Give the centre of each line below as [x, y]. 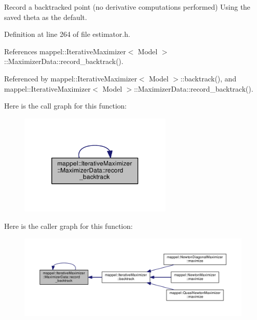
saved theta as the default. [46, 17]
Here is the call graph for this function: [66, 106]
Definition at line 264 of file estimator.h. [67, 34]
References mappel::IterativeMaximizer [65, 51]
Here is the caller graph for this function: [69, 226]
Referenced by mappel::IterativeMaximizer [71, 78]
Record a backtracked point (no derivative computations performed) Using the [127, 7]
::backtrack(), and [208, 78]
